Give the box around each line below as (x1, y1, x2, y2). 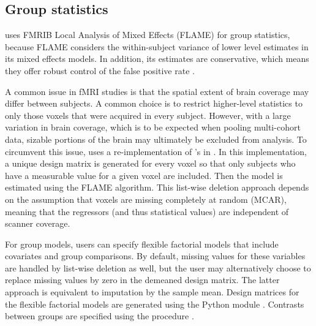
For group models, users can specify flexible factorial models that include (5, 237, 279, 250)
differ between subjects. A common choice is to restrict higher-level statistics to (5, 97, 303, 110)
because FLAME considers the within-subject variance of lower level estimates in (5, 40, 309, 53)
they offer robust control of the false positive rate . (5, 64, 195, 77)
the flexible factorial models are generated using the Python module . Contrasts (5, 297, 304, 310)
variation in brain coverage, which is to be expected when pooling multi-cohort (5, 121, 301, 134)
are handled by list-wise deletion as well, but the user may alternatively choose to (5, 261, 311, 274)
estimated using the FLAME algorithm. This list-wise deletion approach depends (5, 181, 309, 194)
